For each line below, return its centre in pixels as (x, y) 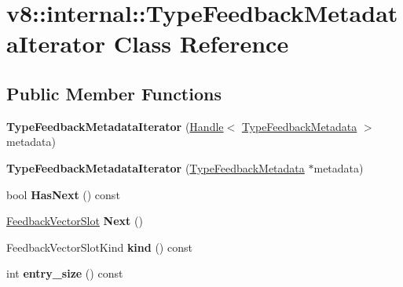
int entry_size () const (65, 273)
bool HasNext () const (63, 194)
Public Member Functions (114, 93)
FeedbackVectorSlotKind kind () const (99, 247)
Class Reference (201, 44)
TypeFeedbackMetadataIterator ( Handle (115, 126)
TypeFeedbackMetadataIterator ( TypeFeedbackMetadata (156, 167)
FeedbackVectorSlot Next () (75, 221)
